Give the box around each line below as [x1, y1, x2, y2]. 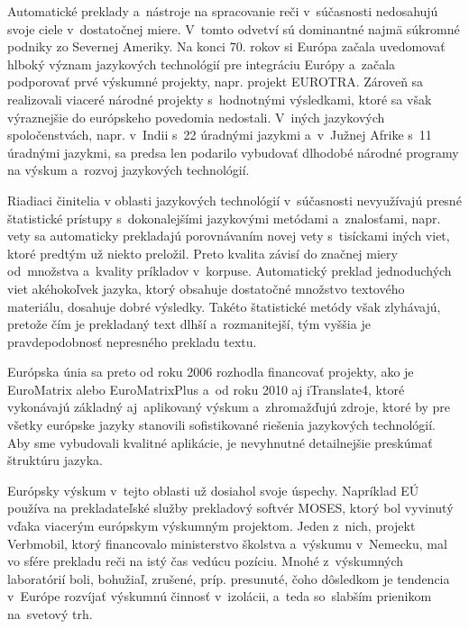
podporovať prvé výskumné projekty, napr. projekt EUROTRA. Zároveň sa [7, 72, 424, 91]
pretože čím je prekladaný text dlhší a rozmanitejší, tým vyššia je [7, 314, 371, 333]
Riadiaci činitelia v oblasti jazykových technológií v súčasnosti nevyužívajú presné [7, 190, 462, 209]
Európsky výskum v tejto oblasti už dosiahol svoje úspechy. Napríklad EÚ [7, 480, 419, 499]
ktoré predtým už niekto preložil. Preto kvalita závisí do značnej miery [7, 243, 398, 262]
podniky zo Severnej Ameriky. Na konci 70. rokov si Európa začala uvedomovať [7, 37, 446, 56]
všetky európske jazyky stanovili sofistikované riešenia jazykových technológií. [7, 415, 436, 434]
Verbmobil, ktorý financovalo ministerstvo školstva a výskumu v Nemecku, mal [7, 533, 447, 552]
